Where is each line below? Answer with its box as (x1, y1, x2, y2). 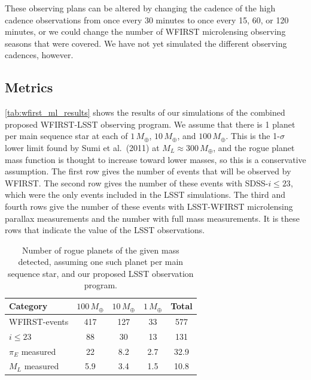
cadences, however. (5, 49, 74, 61)
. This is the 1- (225, 129, 280, 142)
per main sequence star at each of (5, 129, 128, 142)
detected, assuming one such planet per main (18, 255, 184, 268)
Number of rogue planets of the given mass (22, 243, 179, 256)
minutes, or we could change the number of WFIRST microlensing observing (5, 25, 286, 38)
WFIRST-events (9, 315, 69, 327)
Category (9, 300, 48, 312)
